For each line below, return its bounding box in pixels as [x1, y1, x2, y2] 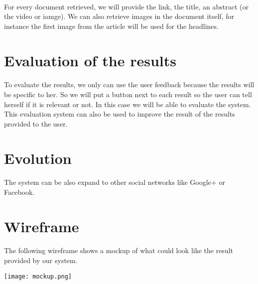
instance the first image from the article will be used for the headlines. [4, 20, 219, 31]
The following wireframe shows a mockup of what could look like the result [4, 245, 233, 256]
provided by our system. [4, 255, 78, 266]
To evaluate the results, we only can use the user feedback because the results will [4, 79, 255, 90]
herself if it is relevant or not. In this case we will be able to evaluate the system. [4, 99, 251, 109]
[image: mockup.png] [4, 273, 72, 280]
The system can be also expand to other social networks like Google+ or [4, 177, 225, 187]
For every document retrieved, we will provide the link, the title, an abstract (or [4, 1, 249, 11]
